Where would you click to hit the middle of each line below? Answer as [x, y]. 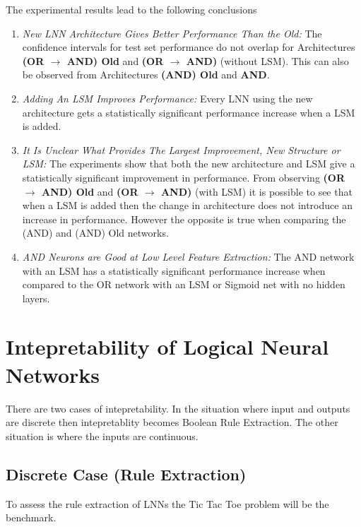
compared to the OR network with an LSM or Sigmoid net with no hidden [184, 284]
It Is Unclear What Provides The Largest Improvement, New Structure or [181, 149]
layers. [36, 298]
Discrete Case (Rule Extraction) [126, 474]
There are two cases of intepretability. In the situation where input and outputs [178, 408]
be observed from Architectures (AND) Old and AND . [146, 75]
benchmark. [31, 517]
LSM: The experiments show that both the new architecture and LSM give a [189, 164]
